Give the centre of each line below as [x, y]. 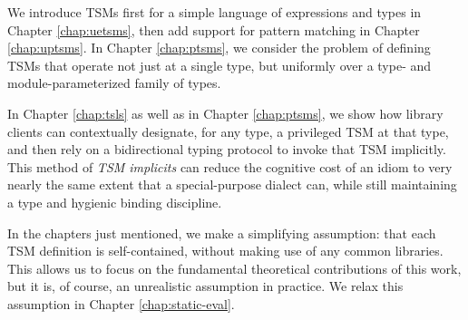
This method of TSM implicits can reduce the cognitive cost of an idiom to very [230, 166]
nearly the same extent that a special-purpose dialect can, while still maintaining [232, 184]
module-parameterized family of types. [114, 83]
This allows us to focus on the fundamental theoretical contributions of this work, [234, 268]
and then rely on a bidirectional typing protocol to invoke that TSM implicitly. [227, 149]
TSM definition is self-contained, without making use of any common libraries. [225, 251]
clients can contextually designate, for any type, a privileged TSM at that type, [228, 131]
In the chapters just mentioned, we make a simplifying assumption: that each [222, 233]
